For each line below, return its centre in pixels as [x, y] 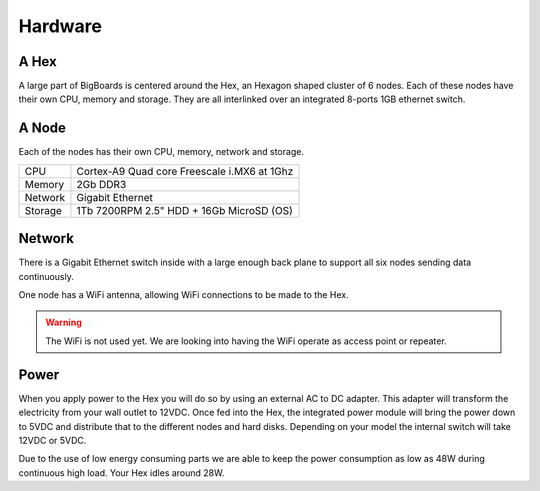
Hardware [60, 26]
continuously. [46, 276]
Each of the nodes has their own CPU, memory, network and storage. [161, 152]
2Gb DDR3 [101, 184]
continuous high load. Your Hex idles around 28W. [121, 472]
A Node [42, 128]
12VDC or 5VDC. [52, 440]
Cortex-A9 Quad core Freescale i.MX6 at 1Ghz [185, 171]
